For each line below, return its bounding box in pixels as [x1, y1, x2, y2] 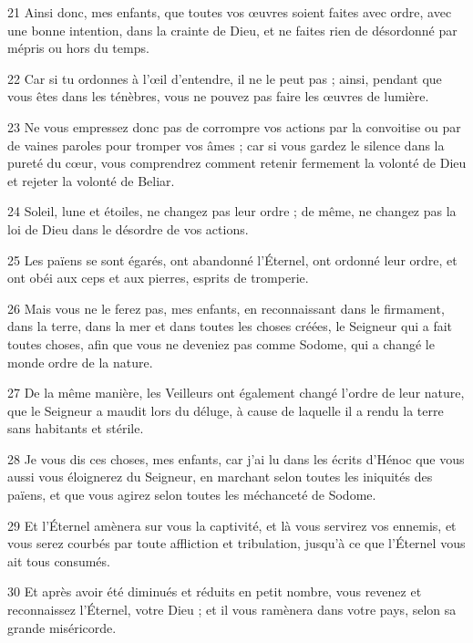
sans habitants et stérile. [7, 419, 144, 438]
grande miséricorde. [7, 617, 117, 637]
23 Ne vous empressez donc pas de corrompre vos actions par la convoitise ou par [7, 117, 461, 136]
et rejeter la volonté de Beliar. [7, 171, 175, 190]
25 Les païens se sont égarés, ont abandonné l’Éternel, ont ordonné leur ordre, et [7, 250, 458, 269]
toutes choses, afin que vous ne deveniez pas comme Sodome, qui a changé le [7, 334, 435, 353]
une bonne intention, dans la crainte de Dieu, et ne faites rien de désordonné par [7, 20, 458, 39]
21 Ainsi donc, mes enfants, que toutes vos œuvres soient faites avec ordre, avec [7, 3, 452, 21]
